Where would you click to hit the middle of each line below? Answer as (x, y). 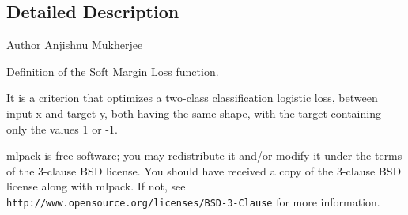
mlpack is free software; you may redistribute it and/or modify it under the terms (204, 155)
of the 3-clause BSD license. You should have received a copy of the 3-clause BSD (204, 170)
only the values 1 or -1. (62, 128)
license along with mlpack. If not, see (96, 186)
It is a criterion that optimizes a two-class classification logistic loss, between (192, 98)
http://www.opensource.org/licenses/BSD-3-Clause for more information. (193, 201)
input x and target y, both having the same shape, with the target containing (194, 113)
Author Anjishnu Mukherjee (75, 45)
